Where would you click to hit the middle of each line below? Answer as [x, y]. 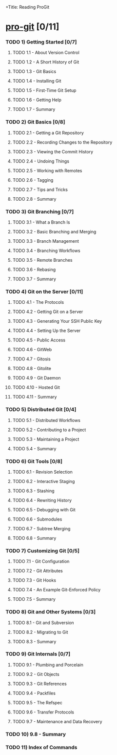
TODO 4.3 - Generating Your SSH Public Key [57, 321]
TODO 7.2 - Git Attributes [38, 571]
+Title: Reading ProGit [28, 7]
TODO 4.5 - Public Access [39, 340]
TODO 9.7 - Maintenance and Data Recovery [57, 721]
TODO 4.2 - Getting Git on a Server [48, 312]
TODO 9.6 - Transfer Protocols [43, 712]
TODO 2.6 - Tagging [33, 180]
